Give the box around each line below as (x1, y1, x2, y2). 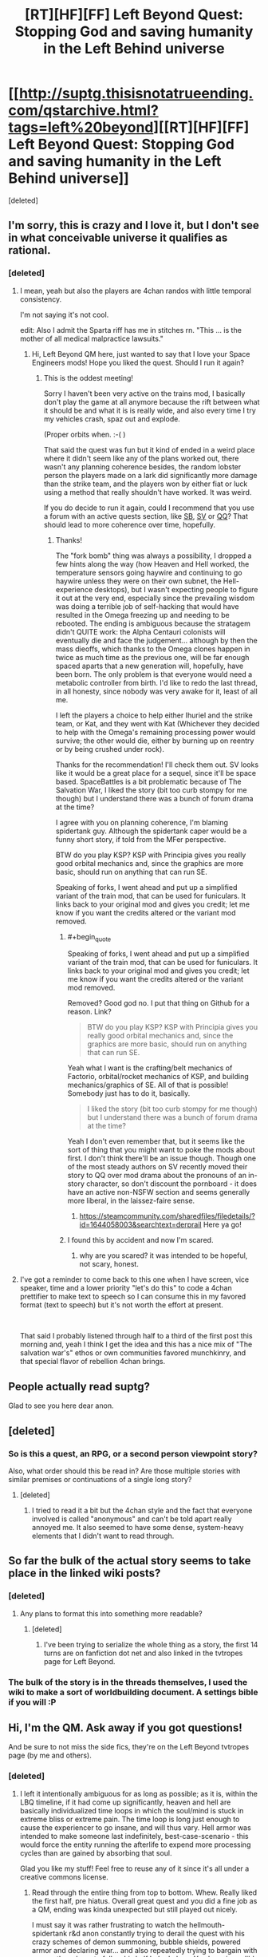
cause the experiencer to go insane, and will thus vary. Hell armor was (19, 1822, 251, 1832)
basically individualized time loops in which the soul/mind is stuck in (19, 1805, 244, 1815)
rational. (8, 243, 51, 257)
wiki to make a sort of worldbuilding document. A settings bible (8, 1686, 258, 1698)
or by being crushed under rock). (55, 744, 165, 753)
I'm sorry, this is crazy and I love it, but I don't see (8, 219, 259, 232)
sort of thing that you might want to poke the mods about (67, 1145, 255, 1155)
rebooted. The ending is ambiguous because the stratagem (55, 619, 251, 628)
